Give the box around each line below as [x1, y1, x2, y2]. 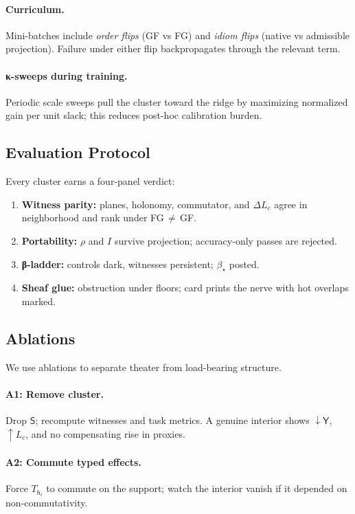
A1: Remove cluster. [5, 386, 104, 401]
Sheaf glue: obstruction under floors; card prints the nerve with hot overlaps [21, 280, 349, 295]
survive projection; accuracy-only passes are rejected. [114, 233, 337, 247]
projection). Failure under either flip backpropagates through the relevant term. [5, 41, 341, 56]
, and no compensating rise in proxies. [25, 426, 185, 440]
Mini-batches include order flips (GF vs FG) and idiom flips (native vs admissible [5, 27, 350, 42]
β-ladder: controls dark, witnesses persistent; [21, 256, 214, 271]
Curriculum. [5, 1, 65, 16]
